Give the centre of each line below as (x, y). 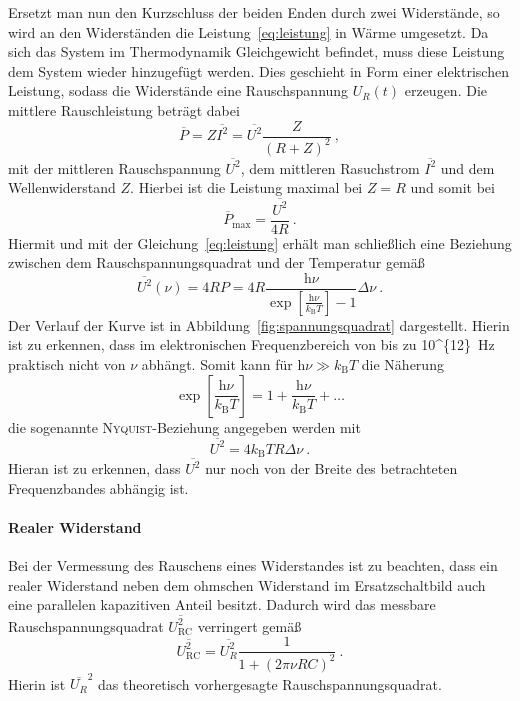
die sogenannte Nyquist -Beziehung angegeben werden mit (184, 426)
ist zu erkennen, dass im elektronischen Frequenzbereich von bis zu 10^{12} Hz (251, 344)
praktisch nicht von (67, 363)
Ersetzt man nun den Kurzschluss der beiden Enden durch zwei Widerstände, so (254, 12)
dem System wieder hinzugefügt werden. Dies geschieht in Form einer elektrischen (258, 70)
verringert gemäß (249, 625)
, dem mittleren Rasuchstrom (330, 167)
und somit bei (452, 187)
